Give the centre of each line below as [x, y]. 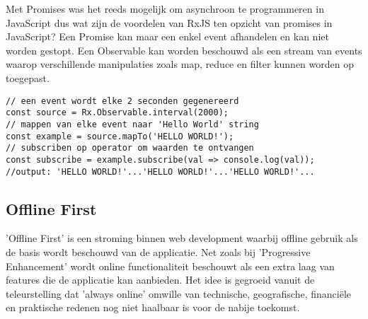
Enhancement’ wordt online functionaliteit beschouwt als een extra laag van [170, 266]
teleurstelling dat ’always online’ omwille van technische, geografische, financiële [179, 293]
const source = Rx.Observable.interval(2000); [117, 113]
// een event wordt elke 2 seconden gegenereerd [122, 101]
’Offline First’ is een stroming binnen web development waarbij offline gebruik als [182, 238]
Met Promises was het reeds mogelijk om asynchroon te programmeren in [165, 8]
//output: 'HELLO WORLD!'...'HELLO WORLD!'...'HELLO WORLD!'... [160, 172]
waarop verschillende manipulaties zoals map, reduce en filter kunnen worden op [180, 64]
